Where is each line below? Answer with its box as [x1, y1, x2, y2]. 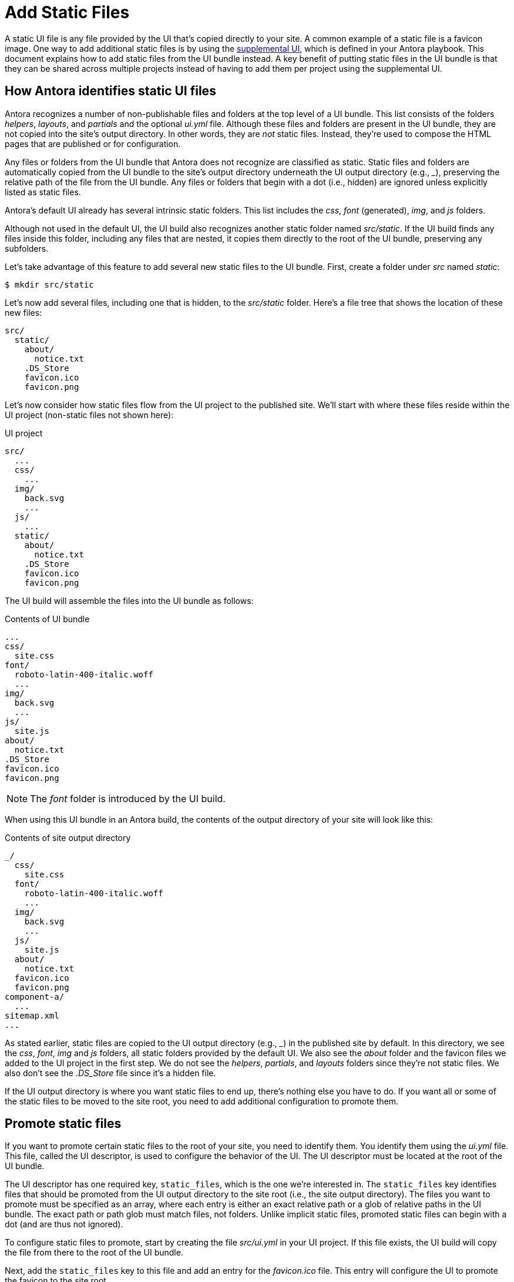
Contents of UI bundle [5, 613, 90, 624]
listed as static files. [5, 186, 81, 197]
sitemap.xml [5, 1010, 59, 1020]
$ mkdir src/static [5, 279, 94, 289]
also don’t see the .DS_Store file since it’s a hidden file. [5, 1067, 216, 1078]
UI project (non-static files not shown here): [5, 409, 174, 420]
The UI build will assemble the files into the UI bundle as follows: [5, 595, 254, 606]
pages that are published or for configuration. [5, 138, 181, 149]
